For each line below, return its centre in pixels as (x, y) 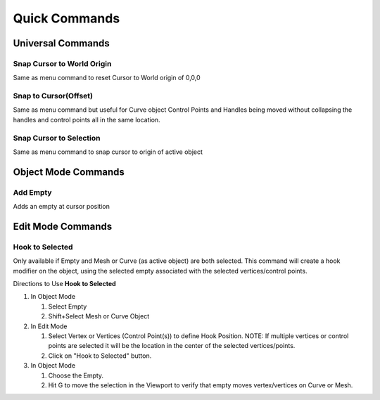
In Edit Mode (49, 326)
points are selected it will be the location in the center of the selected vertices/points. (172, 346)
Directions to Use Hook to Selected (64, 284)
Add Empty (32, 192)
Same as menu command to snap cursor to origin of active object (108, 152)
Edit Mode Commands (63, 226)
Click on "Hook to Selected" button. (100, 356)
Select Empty (68, 307)
